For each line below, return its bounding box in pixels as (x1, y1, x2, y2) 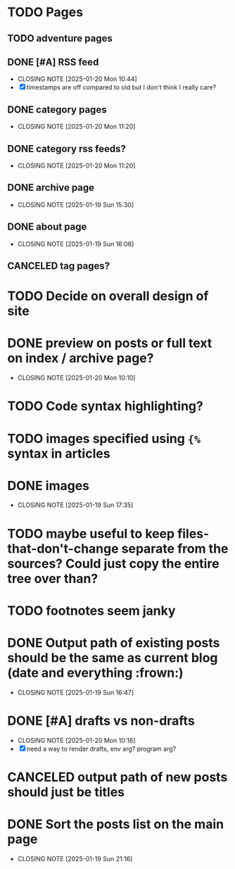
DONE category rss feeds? (7, 142, 127, 155)
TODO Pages (7, 4, 83, 20)
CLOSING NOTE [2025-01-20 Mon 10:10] (17, 374, 136, 382)
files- (177, 525, 210, 542)
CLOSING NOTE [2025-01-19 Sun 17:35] (17, 501, 134, 509)
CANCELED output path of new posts (7, 769, 228, 785)
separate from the (121, 540, 229, 556)
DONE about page (7, 221, 87, 233)
